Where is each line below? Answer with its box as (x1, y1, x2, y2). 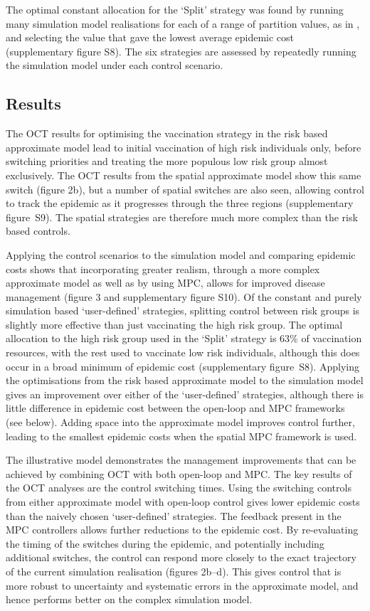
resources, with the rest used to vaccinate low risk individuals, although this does (6, 345, 360, 360)
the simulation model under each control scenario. (6, 58, 223, 73)
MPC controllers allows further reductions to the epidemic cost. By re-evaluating (6, 522, 359, 537)
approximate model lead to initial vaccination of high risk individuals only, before (6, 139, 361, 154)
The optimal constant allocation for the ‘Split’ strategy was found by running (6, 2, 344, 16)
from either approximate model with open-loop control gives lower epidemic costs (6, 494, 360, 509)
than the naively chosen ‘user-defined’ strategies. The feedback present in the (6, 508, 342, 523)
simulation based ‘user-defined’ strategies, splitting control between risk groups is (6, 303, 360, 318)
